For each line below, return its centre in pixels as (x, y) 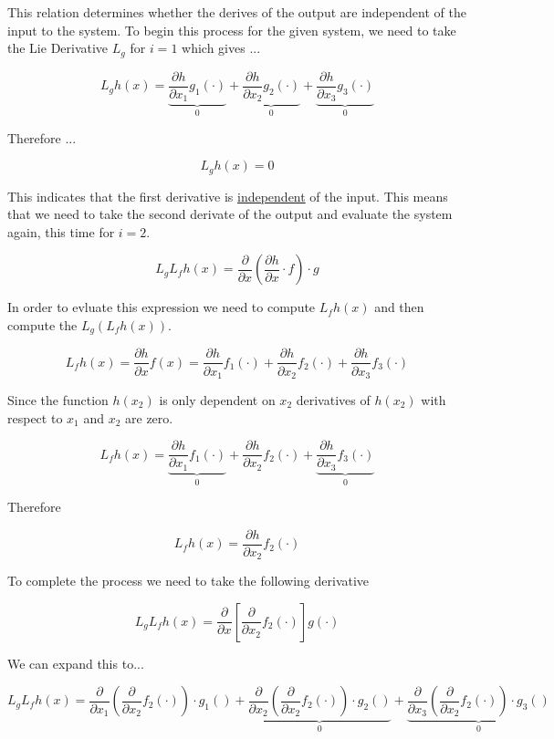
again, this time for (61, 231)
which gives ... (221, 48)
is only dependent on (217, 399)
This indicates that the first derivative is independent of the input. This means (228, 196)
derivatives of (333, 399)
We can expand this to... (76, 663)
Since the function (58, 399)
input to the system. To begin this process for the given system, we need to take (232, 30)
